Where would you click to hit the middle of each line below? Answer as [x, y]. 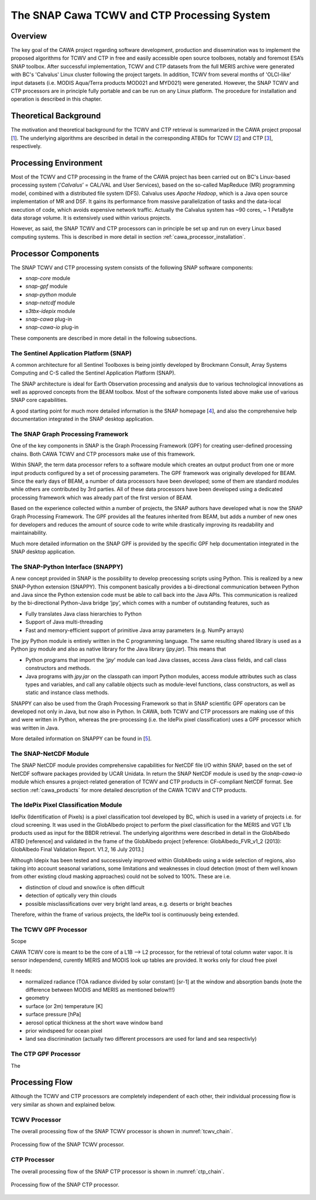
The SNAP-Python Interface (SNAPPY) [67, 566]
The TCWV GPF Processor [49, 929]
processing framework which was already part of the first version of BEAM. [102, 497]
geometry [37, 998]
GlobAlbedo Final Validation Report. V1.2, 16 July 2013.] [77, 850]
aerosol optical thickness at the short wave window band [94, 1022]
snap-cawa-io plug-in [52, 327]
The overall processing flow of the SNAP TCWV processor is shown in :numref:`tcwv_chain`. [122, 1132]
